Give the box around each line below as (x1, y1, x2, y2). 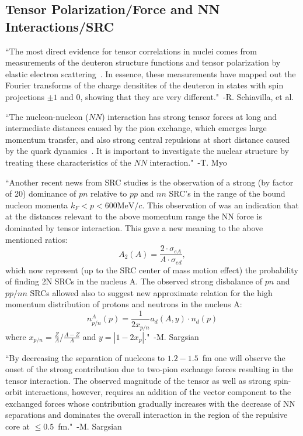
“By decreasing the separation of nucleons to (5, 351, 165, 363)
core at (5, 420, 30, 432)
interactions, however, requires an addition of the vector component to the (25, 386, 291, 398)
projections (5, 90, 45, 102)
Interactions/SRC (5, 17, 114, 35)
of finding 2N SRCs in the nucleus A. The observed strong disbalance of (5, 275, 263, 287)
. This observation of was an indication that (142, 198, 299, 211)
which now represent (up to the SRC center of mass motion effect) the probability (5, 263, 298, 276)
